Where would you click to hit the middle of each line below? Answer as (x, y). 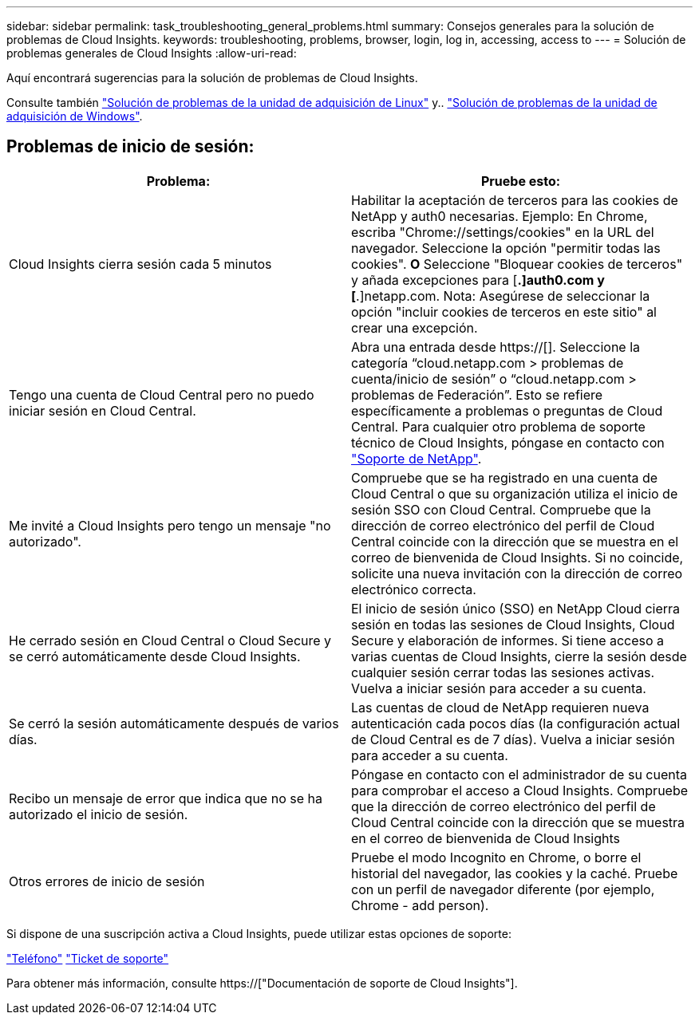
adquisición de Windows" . (75, 116)
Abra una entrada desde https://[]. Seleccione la (496, 347)
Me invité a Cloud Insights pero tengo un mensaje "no (170, 525)
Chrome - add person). (420, 905)
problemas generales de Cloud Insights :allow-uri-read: (152, 53)
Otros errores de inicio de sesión (107, 881)
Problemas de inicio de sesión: (130, 147)
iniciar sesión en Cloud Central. (103, 410)
